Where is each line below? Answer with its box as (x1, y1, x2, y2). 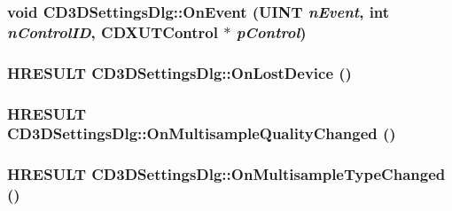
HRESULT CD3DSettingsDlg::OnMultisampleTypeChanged (7, 163, 446, 185)
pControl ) (236, 20, 307, 43)
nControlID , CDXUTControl (7, 20, 218, 43)
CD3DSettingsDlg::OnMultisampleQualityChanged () (7, 122, 396, 145)
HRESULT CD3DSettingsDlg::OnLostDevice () (7, 61, 352, 83)
